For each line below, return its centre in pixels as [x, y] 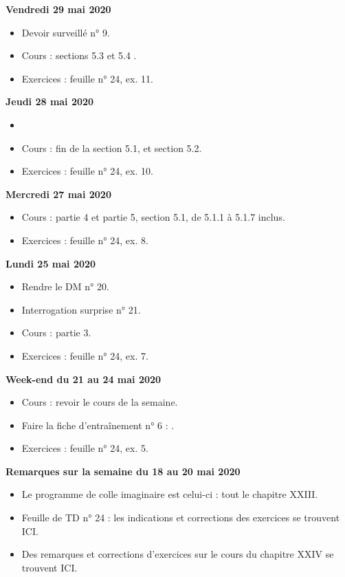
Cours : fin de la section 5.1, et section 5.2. [112, 148]
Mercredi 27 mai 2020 [58, 194]
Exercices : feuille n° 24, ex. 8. [85, 240]
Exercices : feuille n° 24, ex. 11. [87, 78]
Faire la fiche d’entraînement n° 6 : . [98, 425]
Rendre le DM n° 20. [65, 286]
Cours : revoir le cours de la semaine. [100, 402]
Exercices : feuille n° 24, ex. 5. [85, 448]
